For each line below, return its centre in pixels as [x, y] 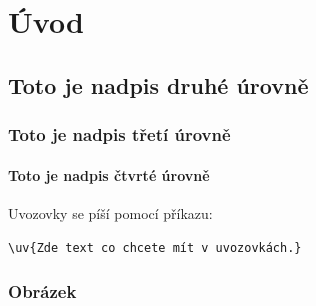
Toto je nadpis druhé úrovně [158, 84]
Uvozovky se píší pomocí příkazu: [110, 212]
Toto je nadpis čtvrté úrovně [109, 174]
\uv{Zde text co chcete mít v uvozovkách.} [155, 248]
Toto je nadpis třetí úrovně [119, 134]
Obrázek [42, 290]
